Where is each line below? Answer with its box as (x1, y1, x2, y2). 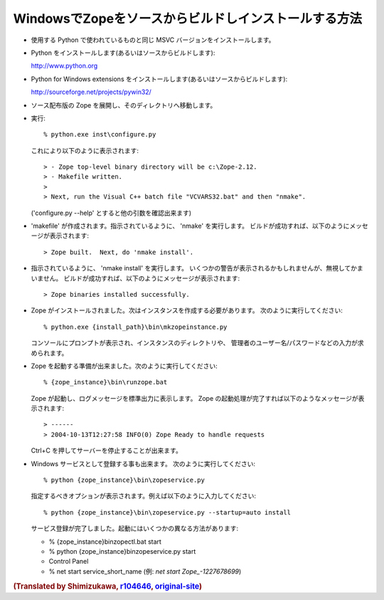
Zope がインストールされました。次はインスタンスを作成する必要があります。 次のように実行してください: (31, 306, 343, 315)
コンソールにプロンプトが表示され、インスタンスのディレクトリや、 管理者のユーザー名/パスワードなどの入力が (31, 339, 358, 347)
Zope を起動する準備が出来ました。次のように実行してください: (31, 362, 218, 370)
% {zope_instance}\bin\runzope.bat (43, 378, 168, 386)
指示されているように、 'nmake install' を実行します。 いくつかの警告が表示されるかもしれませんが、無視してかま (31, 264, 364, 273)
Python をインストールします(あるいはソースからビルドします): (31, 48, 215, 57)
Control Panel (48, 557, 89, 566)
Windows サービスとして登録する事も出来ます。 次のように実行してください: (31, 459, 256, 468)
